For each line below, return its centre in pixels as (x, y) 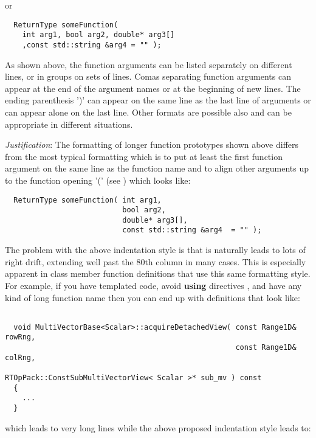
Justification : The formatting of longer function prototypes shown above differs (152, 144)
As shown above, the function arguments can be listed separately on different (149, 64)
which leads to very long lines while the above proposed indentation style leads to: (158, 427)
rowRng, (20, 337)
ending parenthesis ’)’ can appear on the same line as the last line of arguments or (158, 100)
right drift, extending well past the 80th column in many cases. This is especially (156, 261)
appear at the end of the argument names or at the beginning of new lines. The (153, 88)
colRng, (20, 357)
